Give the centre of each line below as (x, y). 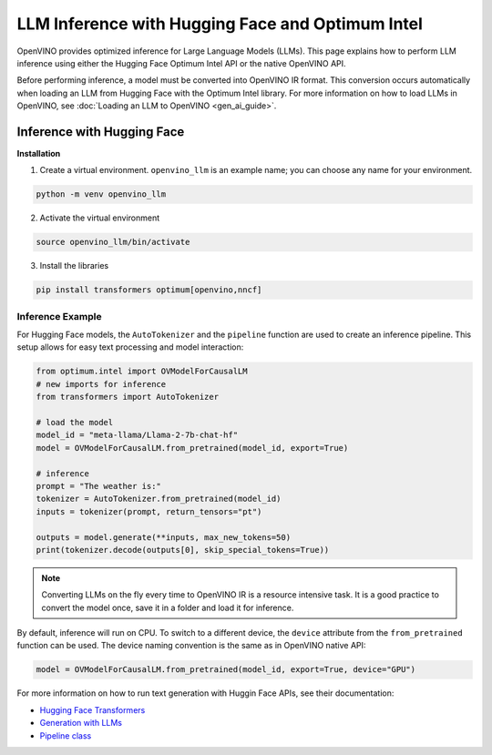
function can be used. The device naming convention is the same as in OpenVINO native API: (191, 646)
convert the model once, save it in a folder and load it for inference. (168, 607)
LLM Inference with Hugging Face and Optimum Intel (220, 24)
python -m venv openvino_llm (101, 194)
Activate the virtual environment (100, 218)
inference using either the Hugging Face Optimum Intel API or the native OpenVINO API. (181, 63)
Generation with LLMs (81, 723)
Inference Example (59, 316)
